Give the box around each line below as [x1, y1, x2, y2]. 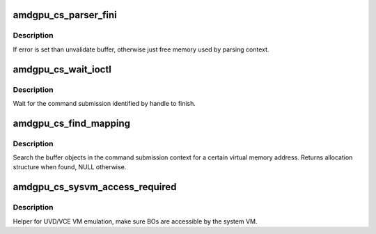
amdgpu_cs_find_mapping [13, 117, 131, 129]
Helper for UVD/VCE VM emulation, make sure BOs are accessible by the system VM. [13, 217, 258, 226]
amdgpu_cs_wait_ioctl [13, 63, 111, 75]
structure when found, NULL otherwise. [13, 163, 127, 171]
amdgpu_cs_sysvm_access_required [13, 181, 177, 193]
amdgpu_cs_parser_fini [13, 9, 118, 21]
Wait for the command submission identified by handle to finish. [13, 99, 196, 107]
